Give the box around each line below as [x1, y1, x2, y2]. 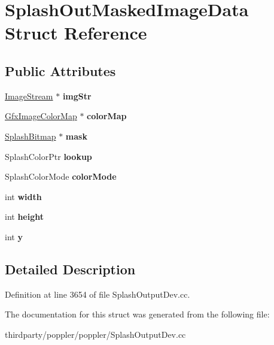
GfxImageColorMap [5, 110, 77, 122]
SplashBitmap [5, 129, 56, 142]
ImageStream [5, 89, 53, 102]
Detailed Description [5, 259, 136, 278]
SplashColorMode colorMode [5, 170, 117, 183]
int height [5, 210, 44, 223]
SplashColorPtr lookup [5, 150, 92, 162]
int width [5, 190, 42, 202]
